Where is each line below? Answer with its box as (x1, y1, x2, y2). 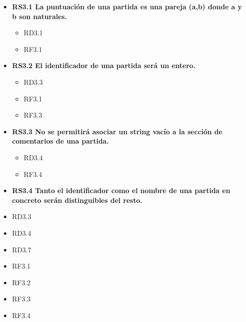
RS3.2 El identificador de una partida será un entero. (12, 60, 196, 71)
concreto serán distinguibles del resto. (12, 195, 142, 205)
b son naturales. (12, 11, 67, 21)
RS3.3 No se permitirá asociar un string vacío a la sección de (12, 126, 223, 136)
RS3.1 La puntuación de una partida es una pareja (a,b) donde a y (12, 1, 242, 11)
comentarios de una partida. (12, 136, 109, 146)
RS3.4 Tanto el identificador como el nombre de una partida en (12, 185, 230, 196)
